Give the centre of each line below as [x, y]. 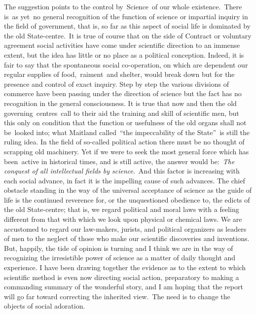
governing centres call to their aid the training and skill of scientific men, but [122, 113]
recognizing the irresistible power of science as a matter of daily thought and [120, 258]
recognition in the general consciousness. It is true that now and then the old [120, 103]
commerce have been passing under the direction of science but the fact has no [123, 93]
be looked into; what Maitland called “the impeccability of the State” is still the [127, 132]
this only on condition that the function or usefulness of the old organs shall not [125, 122]
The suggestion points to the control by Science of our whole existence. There [123, 6]
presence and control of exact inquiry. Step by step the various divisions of [116, 84]
